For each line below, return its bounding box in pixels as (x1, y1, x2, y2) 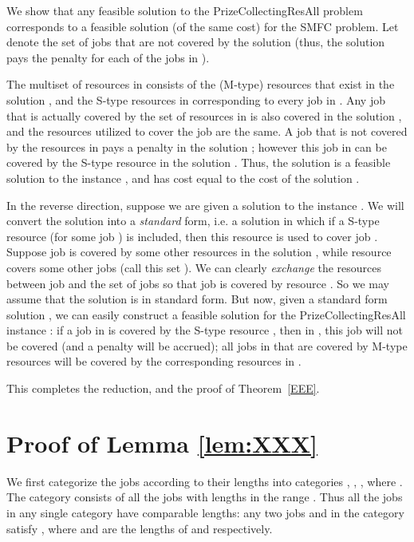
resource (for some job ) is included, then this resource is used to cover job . (6, 227, 378, 244)
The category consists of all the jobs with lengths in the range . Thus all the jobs (6, 489, 403, 505)
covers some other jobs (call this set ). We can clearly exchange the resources (6, 259, 382, 275)
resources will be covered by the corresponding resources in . (6, 353, 302, 370)
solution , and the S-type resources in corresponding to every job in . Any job (6, 91, 385, 108)
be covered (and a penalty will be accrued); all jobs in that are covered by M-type (6, 337, 408, 354)
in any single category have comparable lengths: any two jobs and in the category (6, 504, 404, 520)
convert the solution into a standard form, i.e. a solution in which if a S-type (6, 212, 380, 229)
